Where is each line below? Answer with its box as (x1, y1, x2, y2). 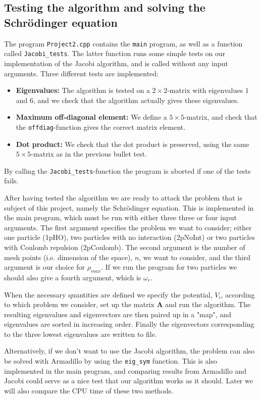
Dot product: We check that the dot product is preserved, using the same (16, 138, 249, 149)
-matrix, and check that (184, 112, 257, 122)
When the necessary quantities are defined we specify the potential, (4, 289, 213, 300)
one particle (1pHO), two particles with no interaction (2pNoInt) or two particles (4, 232, 255, 242)
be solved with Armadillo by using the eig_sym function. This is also (4, 356, 217, 366)
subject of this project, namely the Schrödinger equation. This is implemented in (4, 202, 254, 213)
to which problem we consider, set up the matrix (4, 299, 154, 310)
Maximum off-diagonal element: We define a (16, 112, 167, 122)
